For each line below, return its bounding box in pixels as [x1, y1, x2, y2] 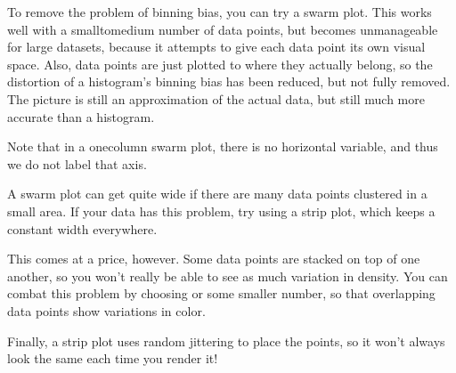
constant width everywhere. [7, 219, 158, 238]
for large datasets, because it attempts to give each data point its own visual [7, 37, 426, 56]
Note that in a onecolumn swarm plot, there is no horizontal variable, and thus [7, 137, 438, 156]
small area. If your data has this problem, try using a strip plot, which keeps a [7, 201, 436, 220]
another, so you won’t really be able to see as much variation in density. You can [7, 266, 448, 285]
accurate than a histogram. [7, 107, 155, 126]
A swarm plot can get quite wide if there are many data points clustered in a [7, 184, 427, 203]
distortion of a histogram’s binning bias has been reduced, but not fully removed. [7, 72, 451, 91]
